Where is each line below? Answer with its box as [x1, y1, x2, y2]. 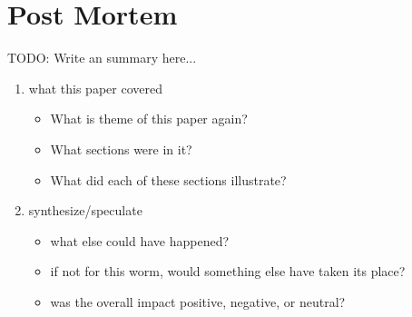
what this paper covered [28, 78, 162, 97]
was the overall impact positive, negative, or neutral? [50, 292, 346, 311]
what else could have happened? [50, 231, 230, 250]
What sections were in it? [50, 139, 192, 158]
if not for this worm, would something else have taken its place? [50, 262, 406, 281]
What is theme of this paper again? [50, 109, 248, 128]
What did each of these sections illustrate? [50, 170, 287, 189]
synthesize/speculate [28, 201, 142, 220]
